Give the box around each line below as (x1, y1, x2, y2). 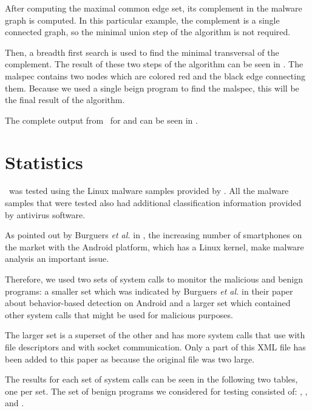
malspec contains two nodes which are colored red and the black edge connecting (5, 69, 305, 82)
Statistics (5, 149, 83, 174)
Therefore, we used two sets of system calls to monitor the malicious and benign (5, 273, 303, 286)
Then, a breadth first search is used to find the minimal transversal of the (5, 45, 279, 58)
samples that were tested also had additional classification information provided (5, 196, 302, 209)
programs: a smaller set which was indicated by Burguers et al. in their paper (5, 284, 293, 297)
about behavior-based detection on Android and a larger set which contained (5, 296, 291, 309)
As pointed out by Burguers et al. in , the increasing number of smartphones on (5, 229, 302, 241)
